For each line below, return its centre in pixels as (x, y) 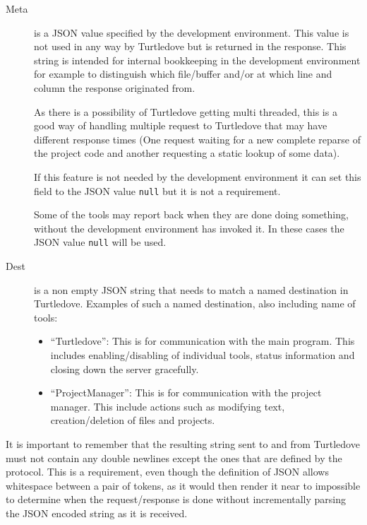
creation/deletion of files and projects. (133, 420)
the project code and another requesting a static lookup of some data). (187, 153)
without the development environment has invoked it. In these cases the (189, 228)
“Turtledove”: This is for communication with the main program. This (203, 341)
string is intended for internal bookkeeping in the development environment (197, 60)
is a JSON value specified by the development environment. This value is (192, 32)
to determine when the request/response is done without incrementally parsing (176, 499)
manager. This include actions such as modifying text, (168, 406)
